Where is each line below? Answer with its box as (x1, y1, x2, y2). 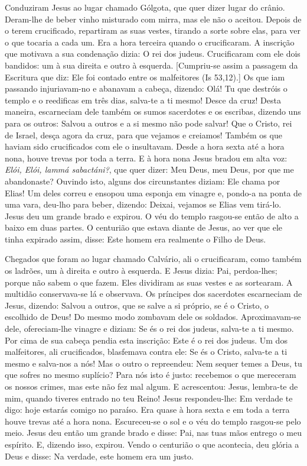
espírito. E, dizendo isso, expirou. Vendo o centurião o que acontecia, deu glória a (5, 438, 299, 450)
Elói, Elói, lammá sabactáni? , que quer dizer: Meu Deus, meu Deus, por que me (5, 163, 294, 176)
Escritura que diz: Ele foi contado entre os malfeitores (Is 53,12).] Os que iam (5, 70, 285, 83)
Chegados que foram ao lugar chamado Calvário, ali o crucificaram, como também (5, 253, 302, 265)
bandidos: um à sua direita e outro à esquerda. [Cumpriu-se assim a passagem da (5, 59, 298, 71)
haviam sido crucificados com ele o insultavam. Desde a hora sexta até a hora (5, 140, 285, 153)
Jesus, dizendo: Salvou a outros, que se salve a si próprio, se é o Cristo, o (5, 299, 269, 311)
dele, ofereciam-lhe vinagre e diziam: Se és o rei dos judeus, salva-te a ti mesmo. (5, 322, 294, 335)
